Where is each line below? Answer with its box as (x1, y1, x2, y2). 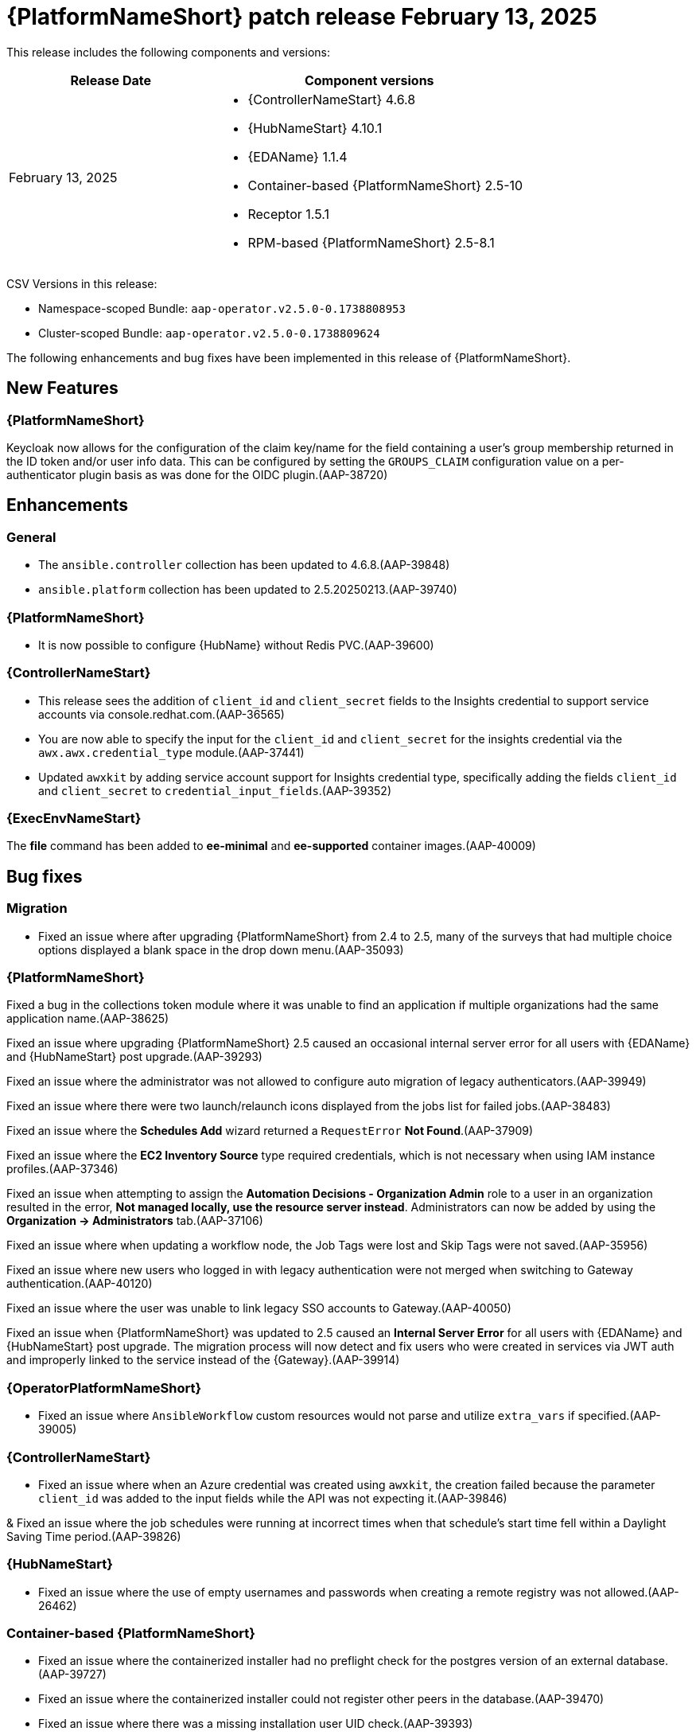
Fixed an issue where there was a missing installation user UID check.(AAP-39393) (38, 1717, 473, 1731)
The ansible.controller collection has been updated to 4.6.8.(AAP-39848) (38, 558, 450, 572)
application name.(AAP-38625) (6, 1012, 169, 1026)
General (6, 528, 56, 545)
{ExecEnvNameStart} (6, 810, 142, 827)
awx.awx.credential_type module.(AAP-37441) (38, 745, 305, 759)
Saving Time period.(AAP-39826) (6, 1529, 181, 1543)
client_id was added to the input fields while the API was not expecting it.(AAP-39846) (38, 1491, 507, 1505)
